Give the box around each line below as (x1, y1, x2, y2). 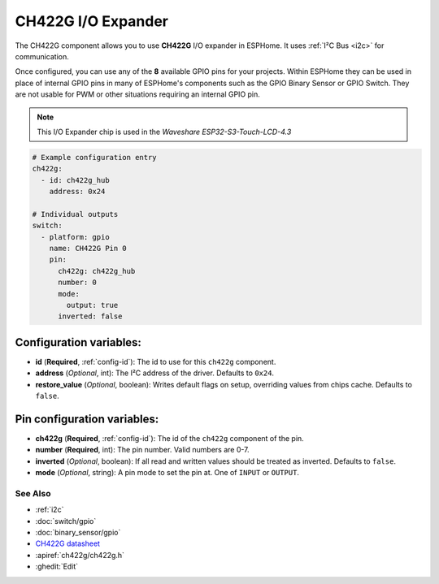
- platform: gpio (41, 232, 110, 241)
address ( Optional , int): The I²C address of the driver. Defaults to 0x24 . (35, 368, 275, 378)
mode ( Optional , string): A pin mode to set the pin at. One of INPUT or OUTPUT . (35, 468, 300, 478)
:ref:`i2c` (35, 504, 64, 515)
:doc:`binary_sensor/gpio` (35, 528, 121, 538)
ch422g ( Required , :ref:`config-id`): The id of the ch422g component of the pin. (35, 433, 304, 443)
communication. (15, 51, 69, 61)
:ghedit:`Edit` (35, 561, 79, 572)
